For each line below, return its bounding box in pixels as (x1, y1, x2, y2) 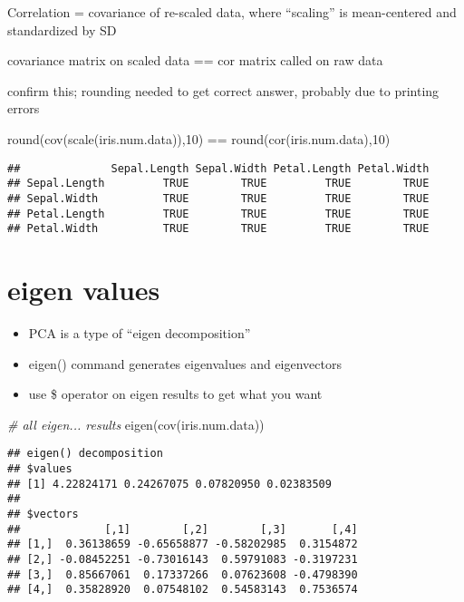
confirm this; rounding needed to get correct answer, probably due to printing (7, 81, 440, 100)
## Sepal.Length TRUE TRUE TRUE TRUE (7, 177, 430, 190)
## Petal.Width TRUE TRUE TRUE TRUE (7, 222, 430, 236)
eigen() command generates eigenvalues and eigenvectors (28, 354, 342, 373)
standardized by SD (7, 20, 117, 39)
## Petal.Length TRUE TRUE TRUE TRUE (7, 207, 430, 220)
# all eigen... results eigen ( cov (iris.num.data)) (7, 414, 265, 433)
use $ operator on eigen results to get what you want (28, 384, 323, 403)
